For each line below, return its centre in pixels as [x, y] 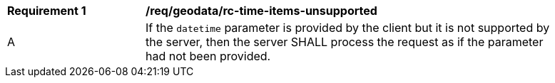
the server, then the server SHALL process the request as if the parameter [345, 42]
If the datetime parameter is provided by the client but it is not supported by [348, 28]
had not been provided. [208, 56]
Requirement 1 [47, 11]
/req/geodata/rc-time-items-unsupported [261, 11]
